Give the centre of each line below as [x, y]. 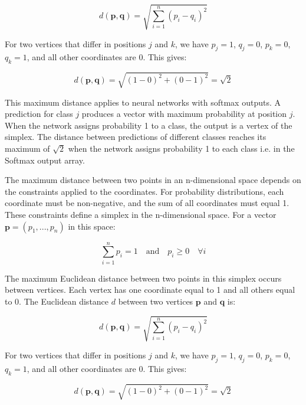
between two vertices [156, 301]
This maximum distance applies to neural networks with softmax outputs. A [143, 102]
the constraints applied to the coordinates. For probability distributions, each [144, 191]
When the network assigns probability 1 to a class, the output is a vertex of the [149, 125]
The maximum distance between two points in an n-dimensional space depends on [153, 180]
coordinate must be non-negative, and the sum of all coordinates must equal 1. [147, 203]
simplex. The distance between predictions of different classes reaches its [136, 137]
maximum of [27, 148]
